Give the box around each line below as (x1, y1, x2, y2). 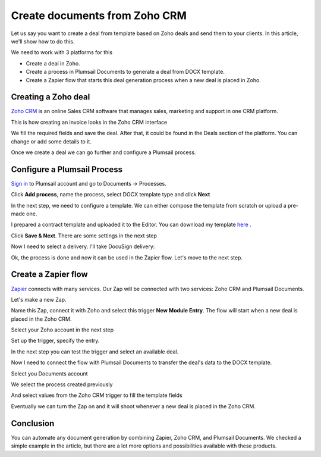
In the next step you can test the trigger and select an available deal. (11, 348, 179, 355)
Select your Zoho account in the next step (11, 326, 114, 333)
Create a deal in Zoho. (26, 60, 80, 67)
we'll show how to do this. (11, 37, 75, 45)
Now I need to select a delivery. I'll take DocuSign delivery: (11, 243, 155, 250)
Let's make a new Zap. (11, 296, 67, 303)
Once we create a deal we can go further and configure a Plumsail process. (11, 149, 196, 156)
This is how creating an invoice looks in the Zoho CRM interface (11, 118, 168, 126)
